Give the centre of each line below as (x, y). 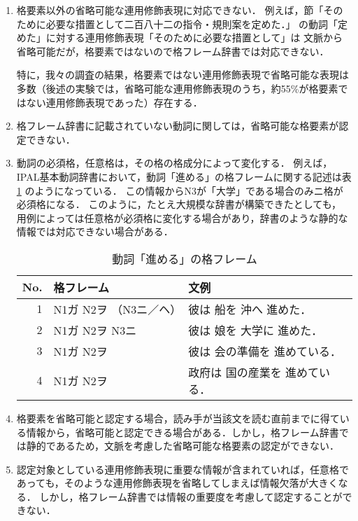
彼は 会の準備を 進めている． (265, 351)
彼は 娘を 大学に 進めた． (256, 330)
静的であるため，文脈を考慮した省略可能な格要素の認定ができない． (182, 446)
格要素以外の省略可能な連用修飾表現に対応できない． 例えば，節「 (170, 10)
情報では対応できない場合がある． (95, 231)
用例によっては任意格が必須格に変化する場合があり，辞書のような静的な (182, 217)
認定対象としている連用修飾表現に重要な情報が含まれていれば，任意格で (182, 469)
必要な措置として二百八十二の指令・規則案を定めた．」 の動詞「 (192, 23)
